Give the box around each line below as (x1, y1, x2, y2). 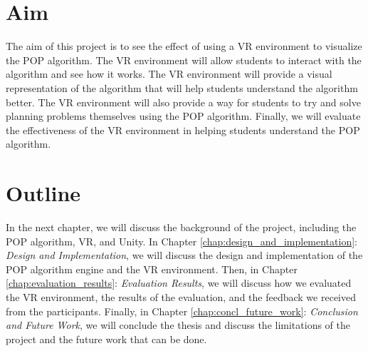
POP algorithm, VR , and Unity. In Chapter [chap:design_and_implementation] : (6, 233, 357, 248)
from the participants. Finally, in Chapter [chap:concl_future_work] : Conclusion (6, 303, 358, 318)
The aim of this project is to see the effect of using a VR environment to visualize (6, 39, 362, 54)
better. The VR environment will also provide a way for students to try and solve (6, 94, 361, 109)
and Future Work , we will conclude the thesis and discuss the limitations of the (6, 317, 350, 332)
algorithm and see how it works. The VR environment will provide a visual (6, 66, 332, 81)
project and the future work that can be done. (6, 331, 207, 346)
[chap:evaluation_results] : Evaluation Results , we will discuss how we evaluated (6, 275, 352, 290)
